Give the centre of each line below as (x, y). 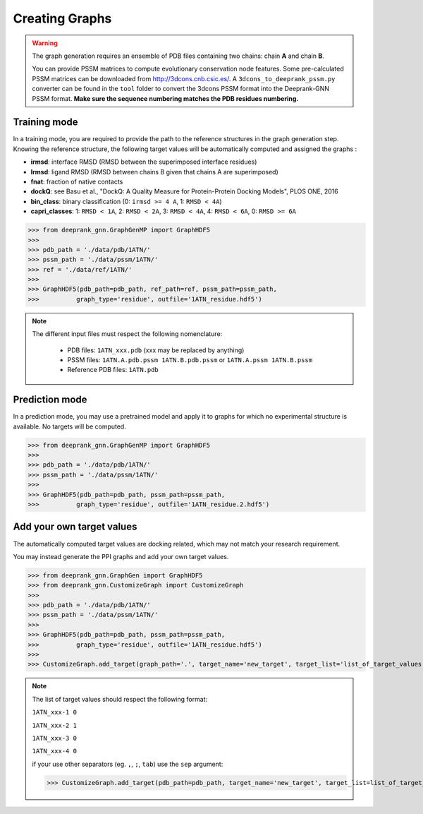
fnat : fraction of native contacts (77, 181)
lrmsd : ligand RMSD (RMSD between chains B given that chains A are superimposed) (154, 172)
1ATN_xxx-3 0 (55, 738)
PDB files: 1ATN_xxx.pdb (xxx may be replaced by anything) (156, 350)
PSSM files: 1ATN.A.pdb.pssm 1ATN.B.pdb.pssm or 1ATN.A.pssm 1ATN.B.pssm (190, 360)
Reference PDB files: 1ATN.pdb (113, 370)
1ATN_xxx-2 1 (55, 725)
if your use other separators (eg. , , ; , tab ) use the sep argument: (128, 764)
